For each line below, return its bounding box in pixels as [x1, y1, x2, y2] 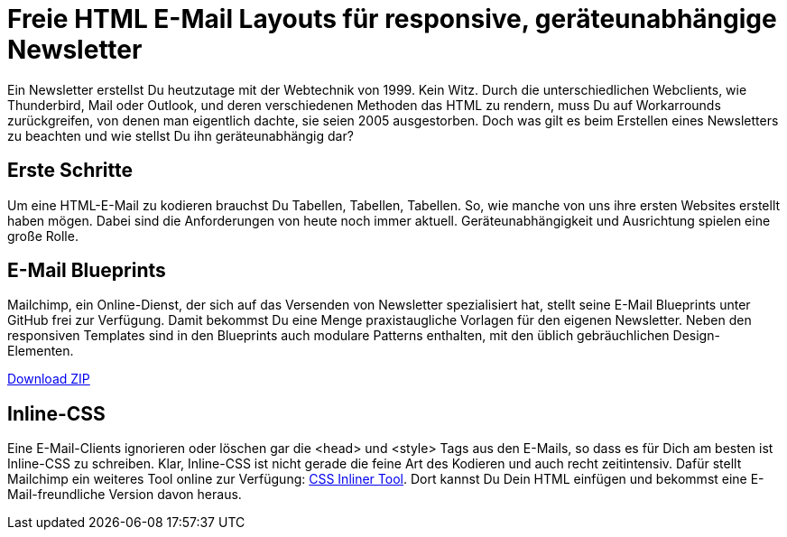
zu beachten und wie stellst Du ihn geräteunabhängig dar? [7, 127, 354, 144]
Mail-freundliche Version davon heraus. [7, 486, 242, 503]
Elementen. [7, 343, 74, 359]
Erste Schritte [7, 159, 134, 182]
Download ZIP [7, 371, 90, 387]
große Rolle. [7, 227, 79, 244]
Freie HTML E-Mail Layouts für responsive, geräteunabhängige [7, 4, 777, 34]
